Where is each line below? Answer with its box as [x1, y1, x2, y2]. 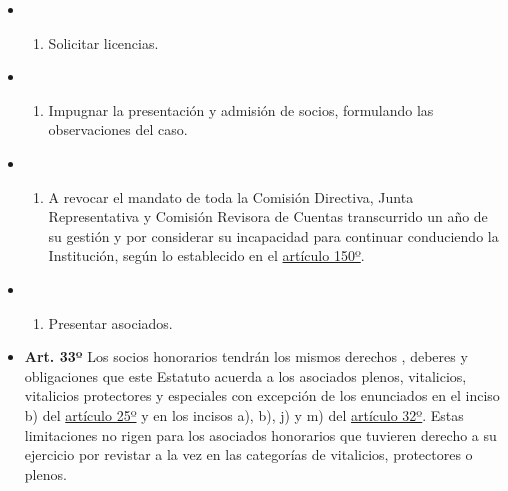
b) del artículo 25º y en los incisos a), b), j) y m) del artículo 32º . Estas [24, 404, 464, 425]
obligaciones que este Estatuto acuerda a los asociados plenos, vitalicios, [24, 365, 467, 386]
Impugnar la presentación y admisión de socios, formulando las [48, 99, 434, 120]
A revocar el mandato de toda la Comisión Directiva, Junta [48, 186, 414, 207]
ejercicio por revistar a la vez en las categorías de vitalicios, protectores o [24, 444, 473, 465]
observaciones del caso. [48, 119, 188, 140]
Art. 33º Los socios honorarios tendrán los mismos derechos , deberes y [24, 346, 468, 367]
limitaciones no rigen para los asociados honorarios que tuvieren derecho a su [24, 424, 497, 445]
